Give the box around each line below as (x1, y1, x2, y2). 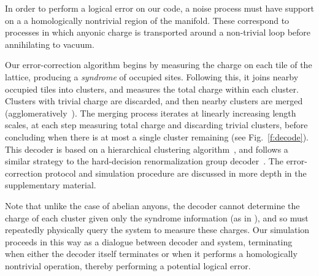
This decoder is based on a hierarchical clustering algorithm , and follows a (5, 142, 288, 155)
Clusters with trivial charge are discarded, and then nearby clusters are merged (5, 94, 303, 107)
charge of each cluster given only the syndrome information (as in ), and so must (5, 211, 309, 224)
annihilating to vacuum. (5, 37, 94, 50)
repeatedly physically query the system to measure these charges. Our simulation (5, 223, 310, 236)
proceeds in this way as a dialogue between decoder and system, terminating (5, 235, 293, 248)
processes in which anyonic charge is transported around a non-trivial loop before (5, 26, 311, 39)
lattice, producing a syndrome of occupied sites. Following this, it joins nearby (5, 70, 299, 83)
